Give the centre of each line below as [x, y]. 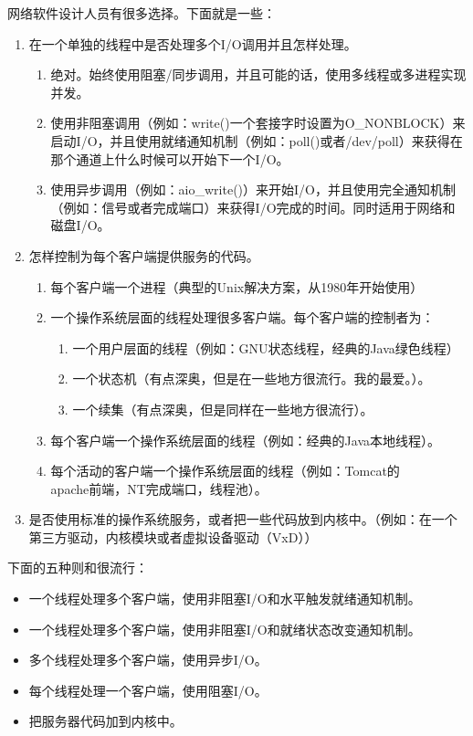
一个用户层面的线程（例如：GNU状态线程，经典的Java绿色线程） [266, 347]
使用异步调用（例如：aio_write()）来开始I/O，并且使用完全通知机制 [253, 189]
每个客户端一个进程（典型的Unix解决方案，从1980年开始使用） [237, 286]
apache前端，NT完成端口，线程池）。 [159, 488]
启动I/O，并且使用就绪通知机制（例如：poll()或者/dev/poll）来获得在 [257, 140]
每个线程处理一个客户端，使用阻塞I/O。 [148, 690]
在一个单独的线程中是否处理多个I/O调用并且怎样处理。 [193, 43]
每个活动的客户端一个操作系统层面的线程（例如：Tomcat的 [225, 471]
